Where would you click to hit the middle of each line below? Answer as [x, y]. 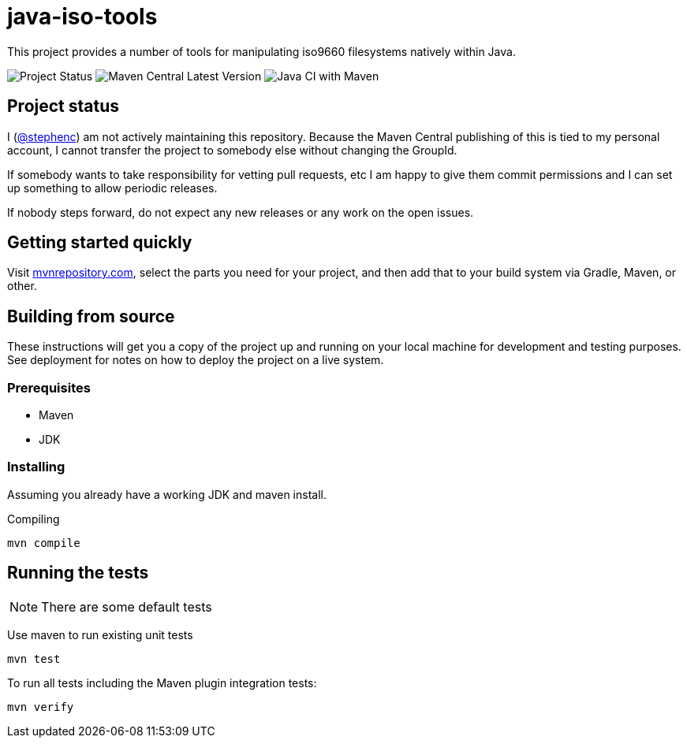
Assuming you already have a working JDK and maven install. [167, 494]
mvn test [34, 658]
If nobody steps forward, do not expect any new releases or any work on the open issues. [241, 212]
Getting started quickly [100, 243]
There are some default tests [127, 606]
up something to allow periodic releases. [112, 188]
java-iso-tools [82, 17]
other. [22, 286]
